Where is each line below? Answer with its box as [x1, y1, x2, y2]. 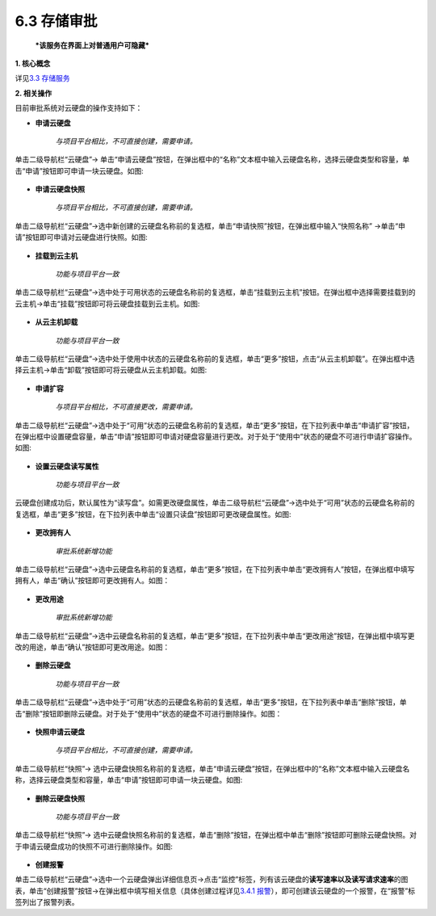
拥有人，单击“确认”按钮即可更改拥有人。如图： [15, 576, 170, 586]
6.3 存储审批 [15, 12, 98, 30]
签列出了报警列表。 [15, 897, 79, 907]
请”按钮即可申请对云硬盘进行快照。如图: [15, 233, 149, 242]
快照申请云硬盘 [35, 727, 85, 737]
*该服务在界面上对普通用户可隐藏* [35, 40, 149, 50]
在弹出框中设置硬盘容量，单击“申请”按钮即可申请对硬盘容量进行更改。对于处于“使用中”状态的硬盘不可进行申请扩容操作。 [15, 431, 417, 441]
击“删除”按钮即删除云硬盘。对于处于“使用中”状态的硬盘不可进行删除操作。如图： [15, 708, 283, 718]
